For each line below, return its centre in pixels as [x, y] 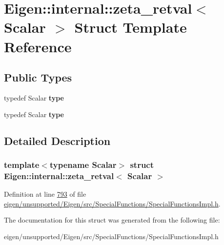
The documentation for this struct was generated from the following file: [112, 220]
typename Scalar [83, 164]
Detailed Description [57, 140]
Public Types [38, 77]
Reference [38, 46]
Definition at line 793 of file [45, 194]
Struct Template [131, 27]
